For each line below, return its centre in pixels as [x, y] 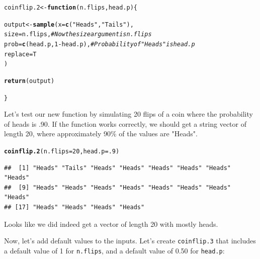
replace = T [20, 54]
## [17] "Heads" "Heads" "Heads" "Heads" [74, 207]
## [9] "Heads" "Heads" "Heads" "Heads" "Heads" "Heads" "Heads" [118, 187]
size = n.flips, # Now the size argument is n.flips [78, 34]
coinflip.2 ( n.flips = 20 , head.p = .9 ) [62, 152]
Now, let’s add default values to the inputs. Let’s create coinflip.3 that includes [130, 241]
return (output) [29, 81]
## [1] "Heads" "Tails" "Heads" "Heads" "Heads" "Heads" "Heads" [118, 168]
